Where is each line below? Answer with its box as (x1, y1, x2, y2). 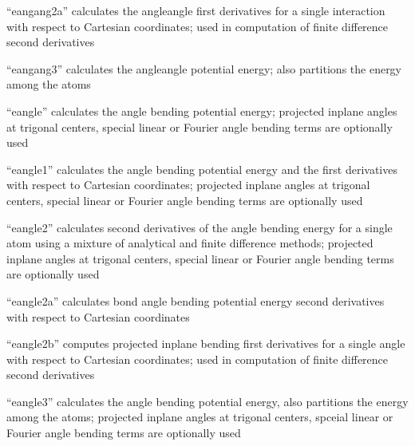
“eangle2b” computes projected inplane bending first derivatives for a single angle (6, 335, 405, 352)
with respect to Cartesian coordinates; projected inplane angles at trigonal (6, 176, 370, 193)
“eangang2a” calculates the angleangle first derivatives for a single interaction (6, 2, 385, 18)
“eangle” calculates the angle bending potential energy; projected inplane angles (6, 102, 397, 119)
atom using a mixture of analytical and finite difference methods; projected (6, 235, 373, 251)
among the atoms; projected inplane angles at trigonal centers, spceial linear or (6, 409, 393, 425)
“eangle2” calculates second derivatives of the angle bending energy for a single (6, 219, 393, 235)
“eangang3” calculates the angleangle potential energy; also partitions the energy (6, 60, 402, 77)
